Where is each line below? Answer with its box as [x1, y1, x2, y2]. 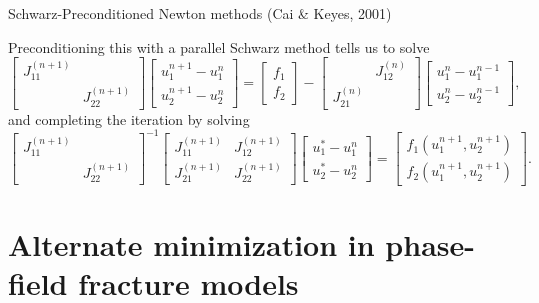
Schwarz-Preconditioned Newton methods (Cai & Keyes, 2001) [8, 3, 392, 23]
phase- [385, 224, 475, 265]
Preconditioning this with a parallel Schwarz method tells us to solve [8, 36, 430, 57]
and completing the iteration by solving [8, 108, 250, 129]
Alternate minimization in [8, 224, 375, 265]
